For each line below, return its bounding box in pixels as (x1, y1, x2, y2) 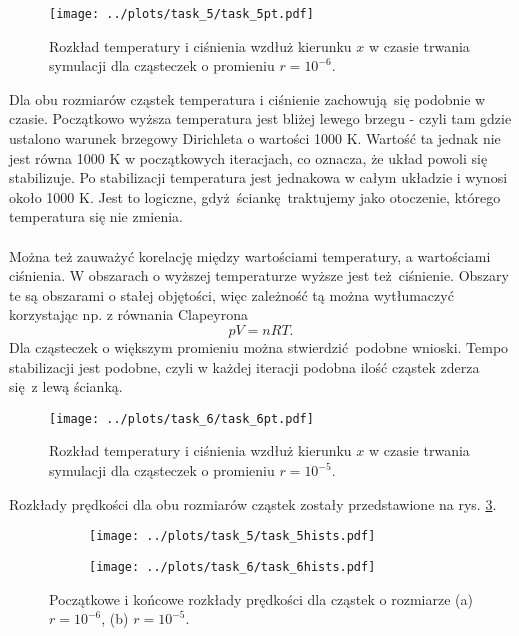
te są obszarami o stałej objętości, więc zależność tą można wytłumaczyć (9, 284, 454, 305)
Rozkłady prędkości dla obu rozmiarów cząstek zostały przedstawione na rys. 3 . (9, 493, 497, 514)
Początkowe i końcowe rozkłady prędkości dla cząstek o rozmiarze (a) (49, 588, 473, 609)
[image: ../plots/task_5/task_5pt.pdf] (49, 7, 314, 21)
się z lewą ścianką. (9, 376, 123, 397)
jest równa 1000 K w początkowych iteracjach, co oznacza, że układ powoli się (9, 147, 488, 168)
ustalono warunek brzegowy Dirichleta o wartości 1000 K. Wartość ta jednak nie (9, 128, 501, 149)
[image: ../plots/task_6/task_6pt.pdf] (49, 411, 314, 426)
